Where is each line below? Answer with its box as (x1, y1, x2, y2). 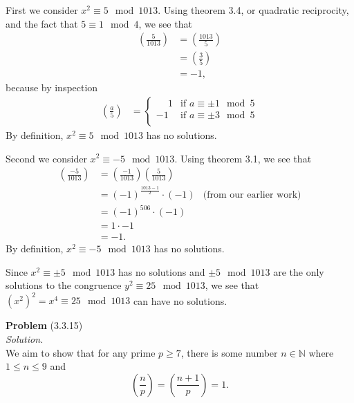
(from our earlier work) (203, 189, 301, 200)
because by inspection (6, 80, 98, 95)
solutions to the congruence (6, 278, 122, 292)
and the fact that (6, 16, 78, 30)
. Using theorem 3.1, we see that (174, 151, 312, 165)
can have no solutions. (133, 293, 227, 308)
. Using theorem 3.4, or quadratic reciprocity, (158, 3, 349, 17)
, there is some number (180, 345, 278, 359)
